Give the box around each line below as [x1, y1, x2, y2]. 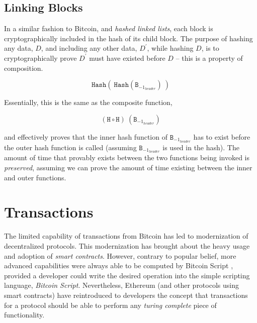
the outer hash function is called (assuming [4, 142, 137, 152]
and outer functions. [4, 172, 66, 182]
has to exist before [193, 131, 250, 142]
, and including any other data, [41, 43, 137, 53]
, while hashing [147, 43, 194, 53]
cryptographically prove [4, 52, 77, 63]
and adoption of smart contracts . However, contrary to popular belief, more [4, 250, 236, 261]
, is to [201, 43, 219, 53]
